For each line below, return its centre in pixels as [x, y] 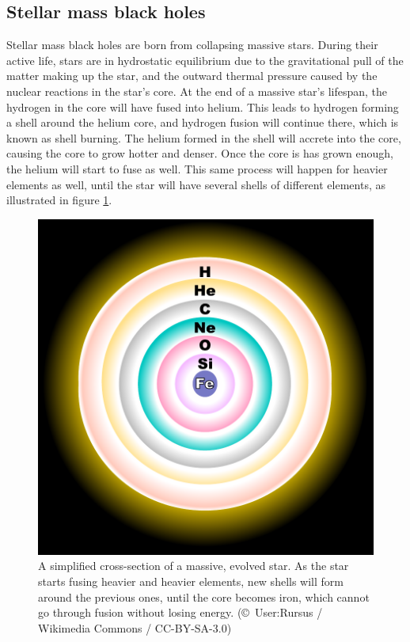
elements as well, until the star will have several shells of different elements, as [196, 184]
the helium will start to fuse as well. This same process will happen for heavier [197, 168]
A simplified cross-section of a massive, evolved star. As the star [194, 566]
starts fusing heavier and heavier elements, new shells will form [191, 581]
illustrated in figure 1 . [59, 200]
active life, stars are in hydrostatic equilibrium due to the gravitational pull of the [205, 60]
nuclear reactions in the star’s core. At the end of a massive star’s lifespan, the [197, 91]
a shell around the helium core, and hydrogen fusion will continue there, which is [203, 122]
